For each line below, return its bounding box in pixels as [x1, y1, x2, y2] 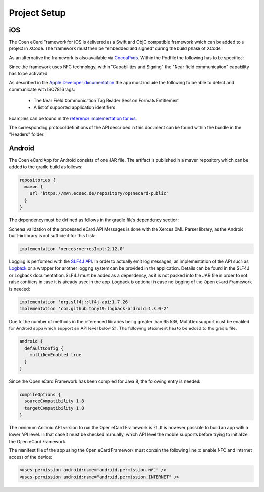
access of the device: [9, 454, 53, 460]
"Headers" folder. [9, 131, 44, 137]
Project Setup [9, 7, 66, 18]
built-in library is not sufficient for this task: [9, 233, 96, 238]
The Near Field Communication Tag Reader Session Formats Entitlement [33, 97, 179, 103]
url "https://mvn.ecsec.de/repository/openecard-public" [29, 191, 169, 196]
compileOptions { [19, 392, 61, 397]
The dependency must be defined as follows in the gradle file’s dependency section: [9, 217, 179, 223]
